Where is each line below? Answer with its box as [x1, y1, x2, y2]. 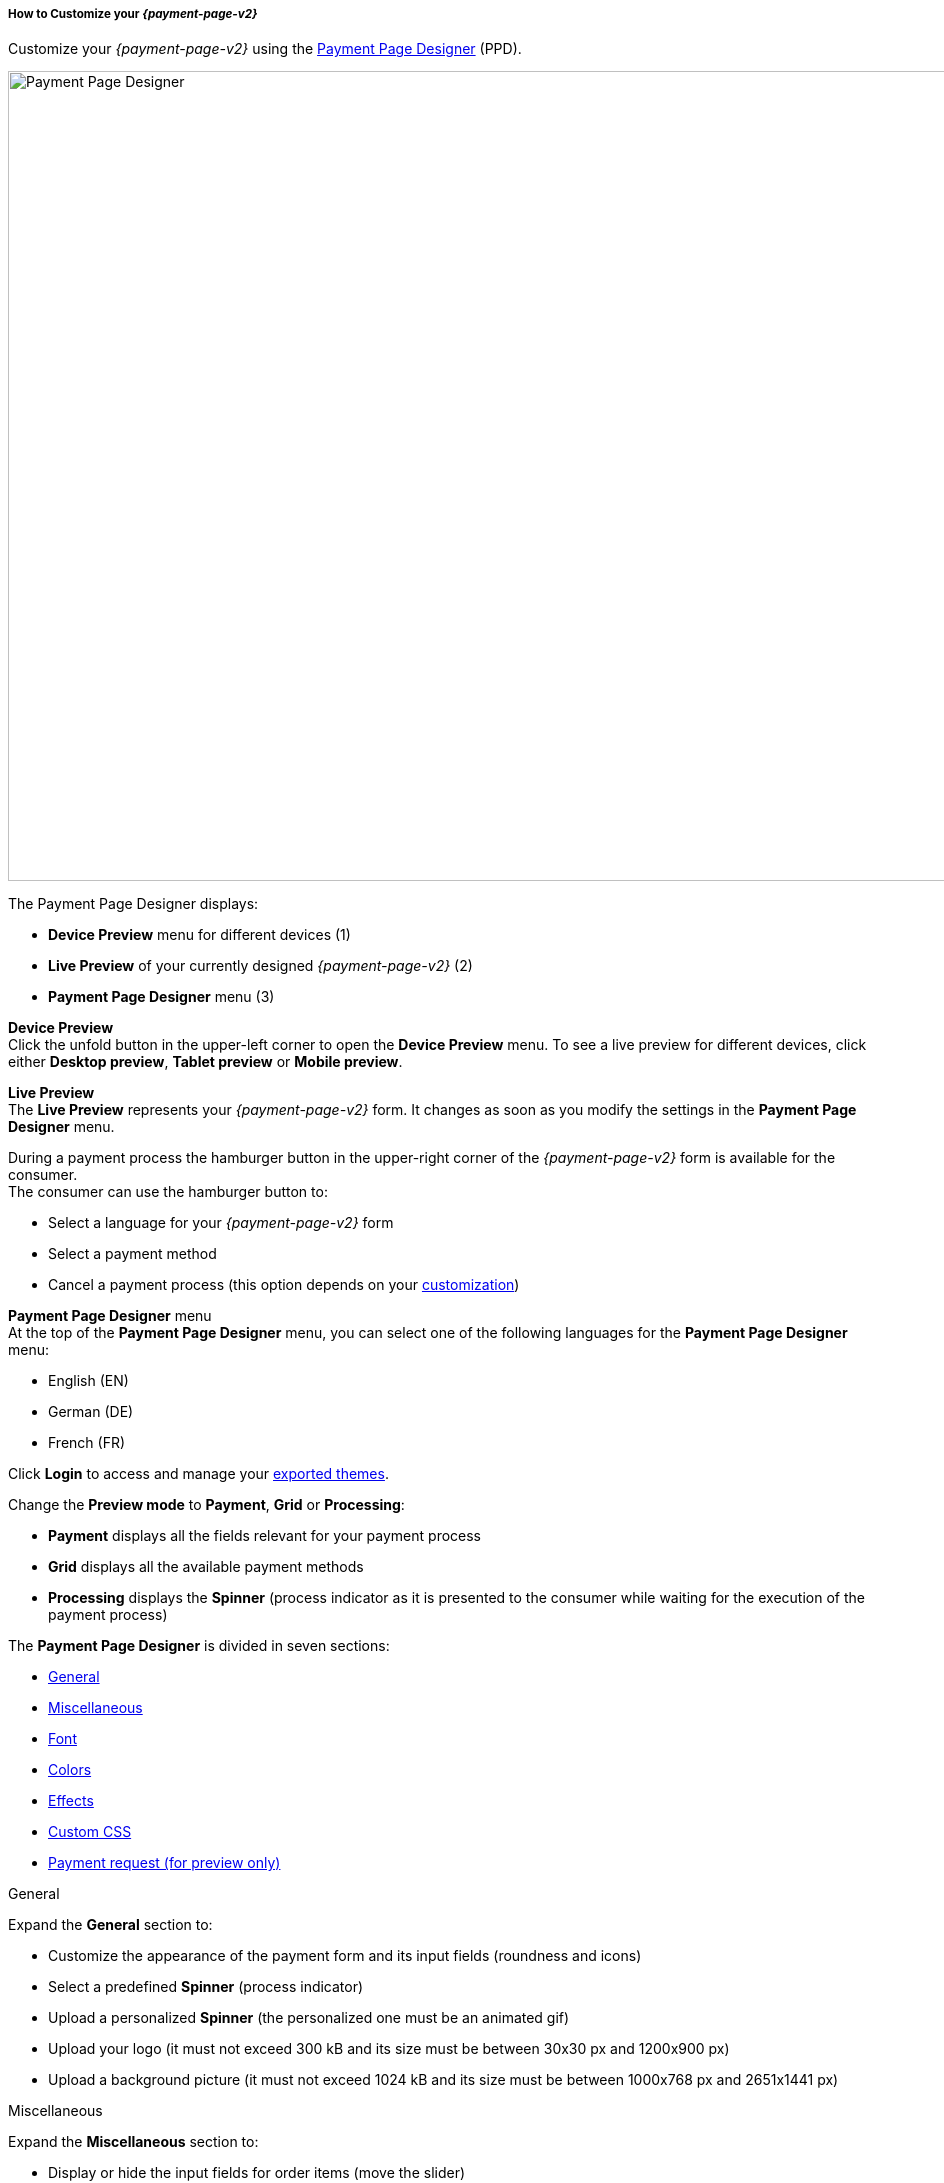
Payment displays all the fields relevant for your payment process [48, 1527, 482, 1545]
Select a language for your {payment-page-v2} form [48, 1214, 394, 1232]
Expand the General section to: [8, 1916, 213, 1934]
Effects [48, 1792, 94, 1810]
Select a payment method [48, 1245, 217, 1263]
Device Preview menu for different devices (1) [48, 926, 351, 944]
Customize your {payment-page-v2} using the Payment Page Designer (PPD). [8, 40, 522, 58]
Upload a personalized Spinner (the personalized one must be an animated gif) [48, 2009, 570, 2027]
